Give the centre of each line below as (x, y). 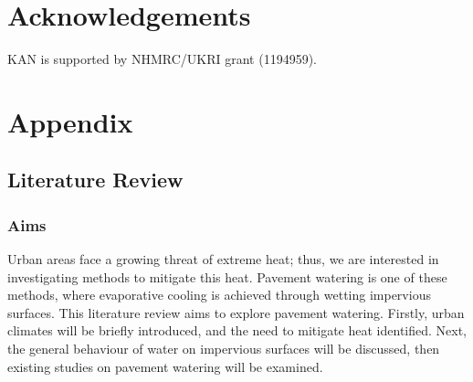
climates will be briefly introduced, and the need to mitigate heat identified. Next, (237, 330)
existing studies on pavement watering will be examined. (165, 366)
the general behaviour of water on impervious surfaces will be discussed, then (224, 349)
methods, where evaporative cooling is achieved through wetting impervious (219, 295)
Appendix (70, 121)
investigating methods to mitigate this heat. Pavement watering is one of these (227, 276)
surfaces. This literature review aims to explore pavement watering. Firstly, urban (236, 312)
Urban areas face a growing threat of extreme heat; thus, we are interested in (223, 259)
